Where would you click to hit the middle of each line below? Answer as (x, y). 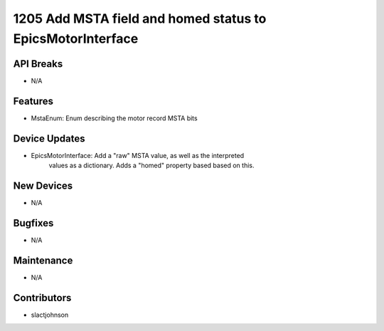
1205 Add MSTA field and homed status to (140, 19)
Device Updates (49, 138)
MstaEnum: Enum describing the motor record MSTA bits (114, 118)
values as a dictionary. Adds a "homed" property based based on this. (151, 165)
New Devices (43, 185)
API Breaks (38, 64)
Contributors (42, 298)
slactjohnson (50, 315)
